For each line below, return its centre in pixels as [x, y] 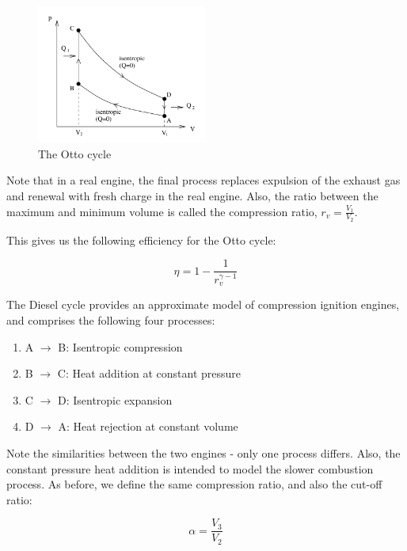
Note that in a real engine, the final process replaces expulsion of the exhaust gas [203, 180]
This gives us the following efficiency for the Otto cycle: [141, 239]
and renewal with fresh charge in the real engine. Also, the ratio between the [192, 195]
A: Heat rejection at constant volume [148, 426]
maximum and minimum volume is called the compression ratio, [162, 211]
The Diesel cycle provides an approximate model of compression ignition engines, [203, 304]
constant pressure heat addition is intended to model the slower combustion [190, 468]
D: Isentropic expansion [115, 399]
